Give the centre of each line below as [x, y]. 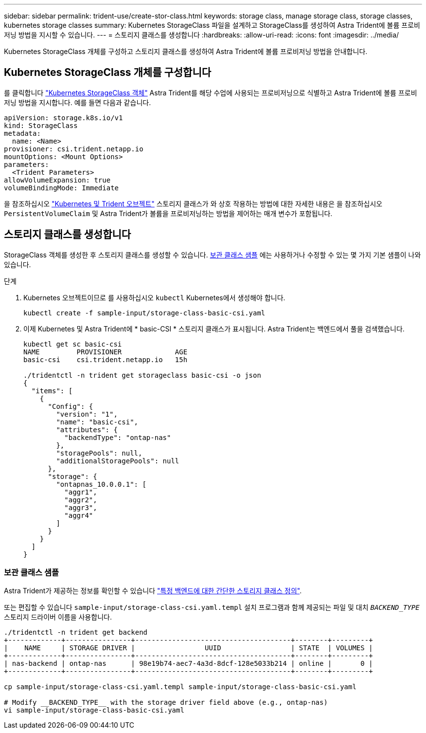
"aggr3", [81, 507]
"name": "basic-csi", [97, 422]
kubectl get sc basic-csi [73, 344]
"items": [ [52, 391]
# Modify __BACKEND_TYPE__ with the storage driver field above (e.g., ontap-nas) [166, 703]
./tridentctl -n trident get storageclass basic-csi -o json [142, 375]
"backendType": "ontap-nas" [118, 437]
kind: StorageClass [41, 125]
